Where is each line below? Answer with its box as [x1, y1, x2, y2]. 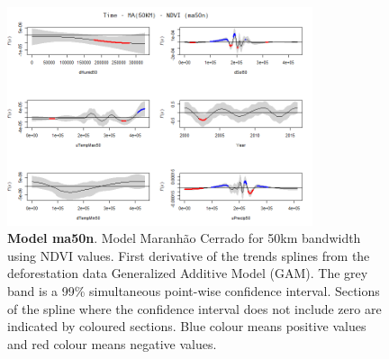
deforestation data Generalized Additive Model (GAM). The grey [7, 264, 368, 283]
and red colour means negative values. [7, 334, 217, 353]
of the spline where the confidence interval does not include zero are [7, 299, 382, 318]
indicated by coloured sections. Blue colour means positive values [7, 317, 366, 336]
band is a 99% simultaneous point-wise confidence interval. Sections [7, 282, 380, 301]
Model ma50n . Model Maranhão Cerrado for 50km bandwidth [7, 229, 361, 247]
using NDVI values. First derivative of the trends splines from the [7, 246, 370, 265]
